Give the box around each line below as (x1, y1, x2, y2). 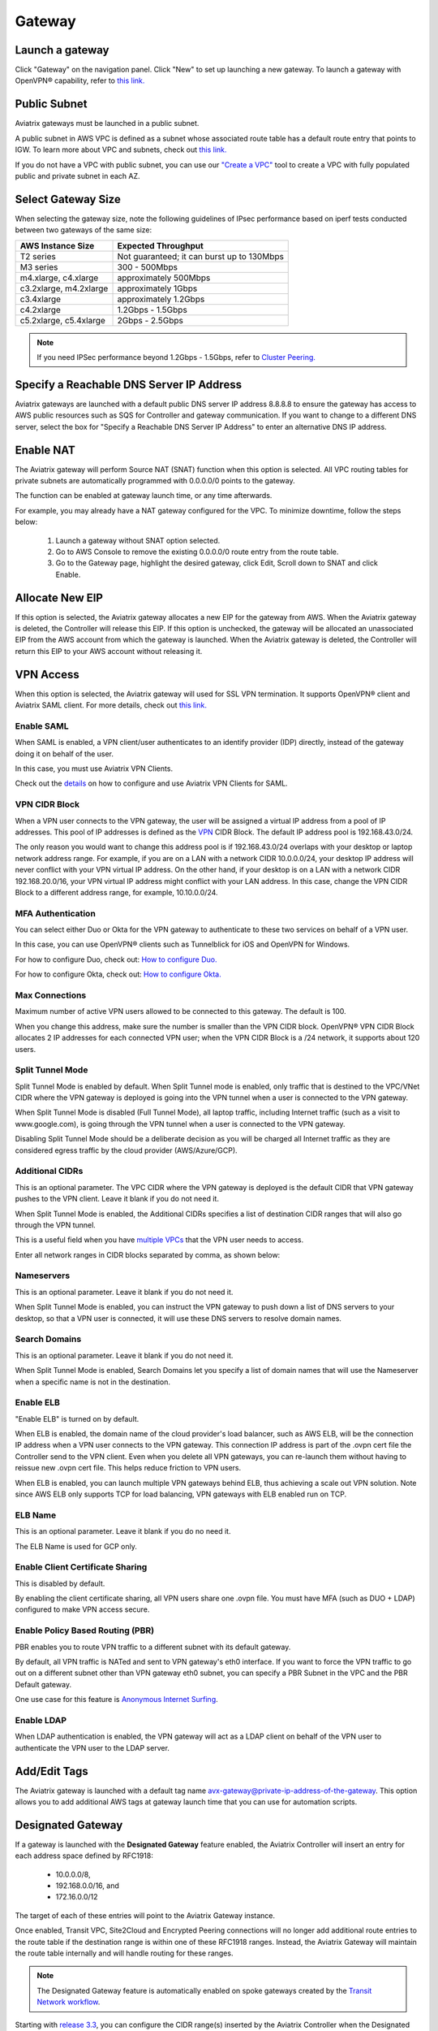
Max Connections (15, 990, 87, 1001)
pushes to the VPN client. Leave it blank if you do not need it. (15, 1194, 219, 1204)
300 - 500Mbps (117, 261, 178, 272)
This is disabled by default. (15, 1578, 105, 1588)
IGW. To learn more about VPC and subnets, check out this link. (15, 145, 227, 154)
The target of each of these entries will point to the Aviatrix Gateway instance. (15, 1910, 276, 1921)
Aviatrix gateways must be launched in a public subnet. (15, 119, 200, 128)
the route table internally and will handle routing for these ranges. (15, 1948, 234, 1958)
